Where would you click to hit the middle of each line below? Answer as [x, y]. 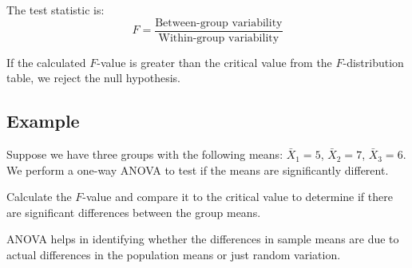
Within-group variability [219, 38]
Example [43, 121]
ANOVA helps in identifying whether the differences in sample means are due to [203, 239]
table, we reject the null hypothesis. [93, 78]
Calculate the [39, 197]
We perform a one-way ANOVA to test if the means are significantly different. [198, 169]
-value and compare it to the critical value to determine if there [238, 197]
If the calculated [46, 62]
